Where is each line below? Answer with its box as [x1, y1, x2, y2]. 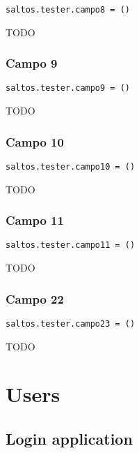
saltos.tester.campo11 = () [6, 240, 136, 251]
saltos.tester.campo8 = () [6, 5, 130, 15]
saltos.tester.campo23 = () [6, 318, 136, 329]
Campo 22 [6, 290, 64, 307]
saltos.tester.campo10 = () [6, 161, 136, 172]
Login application [6, 427, 133, 449]
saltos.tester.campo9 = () [6, 83, 130, 94]
